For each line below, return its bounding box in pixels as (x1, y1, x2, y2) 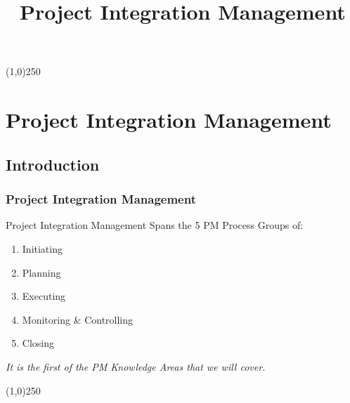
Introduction (6, 153, 100, 175)
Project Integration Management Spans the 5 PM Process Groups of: (6, 218, 304, 232)
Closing (22, 336, 54, 350)
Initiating (22, 241, 63, 256)
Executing (22, 289, 66, 303)
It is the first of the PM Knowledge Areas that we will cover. (6, 359, 266, 374)
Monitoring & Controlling (22, 312, 134, 326)
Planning (22, 265, 61, 279)
